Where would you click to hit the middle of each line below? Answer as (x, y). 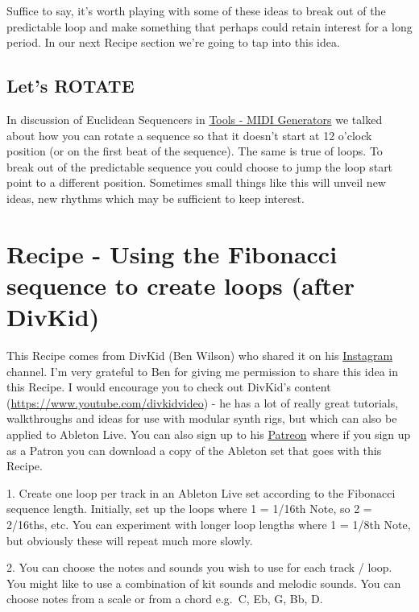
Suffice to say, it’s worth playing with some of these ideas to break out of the (196, 10)
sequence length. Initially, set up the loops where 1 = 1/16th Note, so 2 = (189, 509)
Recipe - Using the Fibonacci (172, 253)
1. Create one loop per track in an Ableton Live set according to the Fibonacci (201, 492)
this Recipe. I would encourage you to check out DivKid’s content (169, 387)
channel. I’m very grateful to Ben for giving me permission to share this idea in (203, 371)
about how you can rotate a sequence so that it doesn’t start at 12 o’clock (189, 135)
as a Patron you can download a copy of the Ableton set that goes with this (194, 450)
